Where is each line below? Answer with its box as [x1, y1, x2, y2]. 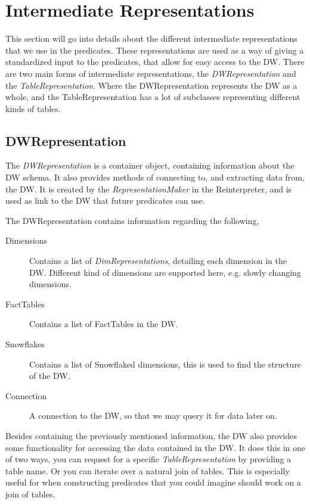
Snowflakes [5, 338, 45, 350]
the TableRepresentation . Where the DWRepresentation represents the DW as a [5, 79, 297, 91]
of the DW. [29, 369, 70, 382]
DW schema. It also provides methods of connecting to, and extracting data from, [5, 171, 305, 183]
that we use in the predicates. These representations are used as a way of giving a [5, 43, 304, 56]
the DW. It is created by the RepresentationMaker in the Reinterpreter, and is [5, 182, 292, 195]
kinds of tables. [5, 102, 61, 114]
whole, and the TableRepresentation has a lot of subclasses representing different [5, 91, 300, 103]
